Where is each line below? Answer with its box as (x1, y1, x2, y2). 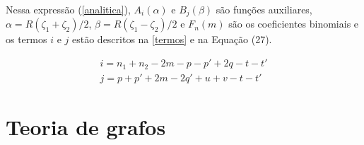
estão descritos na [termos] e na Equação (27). (72, 32, 272, 47)
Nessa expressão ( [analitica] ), (6, 2, 131, 16)
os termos (6, 32, 47, 47)
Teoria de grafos (6, 112, 166, 141)
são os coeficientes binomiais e (228, 16, 359, 31)
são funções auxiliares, (216, 2, 312, 16)
